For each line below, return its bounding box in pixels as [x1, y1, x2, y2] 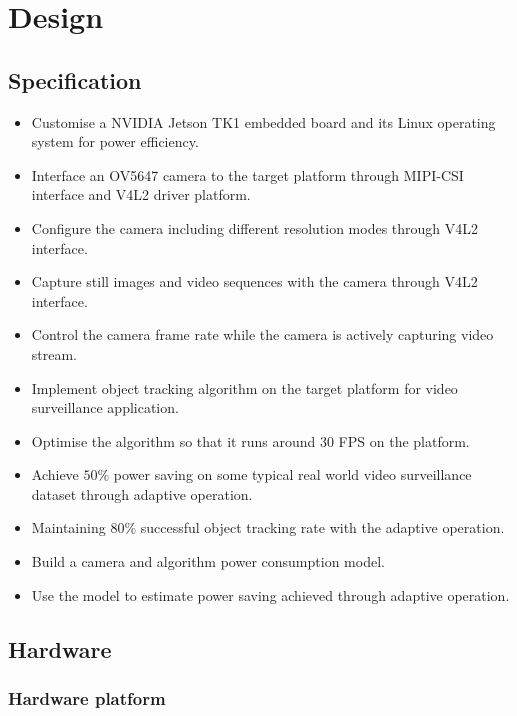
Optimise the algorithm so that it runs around [31, 430, 316, 451]
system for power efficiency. [31, 131, 199, 152]
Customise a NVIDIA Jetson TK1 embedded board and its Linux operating [31, 111, 496, 132]
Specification [8, 64, 142, 95]
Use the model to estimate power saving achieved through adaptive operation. [31, 584, 510, 605]
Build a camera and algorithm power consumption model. [31, 551, 385, 572]
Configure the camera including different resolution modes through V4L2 [31, 217, 479, 238]
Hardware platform [8, 685, 166, 710]
